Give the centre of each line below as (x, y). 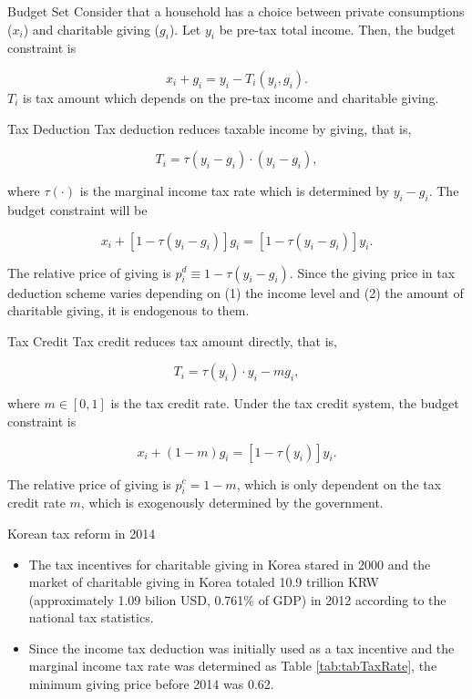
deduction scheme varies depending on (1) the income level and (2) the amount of (236, 292)
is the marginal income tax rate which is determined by (235, 191)
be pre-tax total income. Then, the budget (337, 29)
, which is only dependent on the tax (339, 483)
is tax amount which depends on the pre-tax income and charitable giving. (231, 97)
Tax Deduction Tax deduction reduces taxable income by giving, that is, (210, 128)
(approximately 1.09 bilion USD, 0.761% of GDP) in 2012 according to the (237, 599)
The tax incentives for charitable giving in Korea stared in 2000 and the (230, 564)
